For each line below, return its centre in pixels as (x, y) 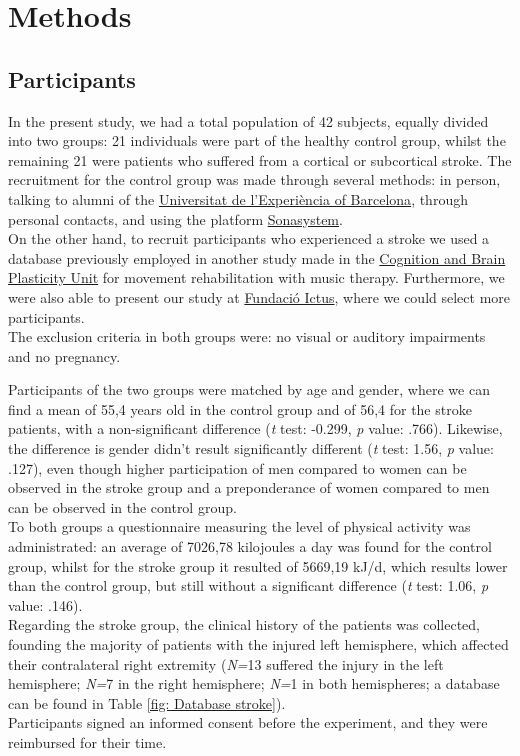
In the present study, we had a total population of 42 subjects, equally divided (248, 120)
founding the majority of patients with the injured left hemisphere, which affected (258, 644)
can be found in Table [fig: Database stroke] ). (147, 702)
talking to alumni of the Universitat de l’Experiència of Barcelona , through (238, 198)
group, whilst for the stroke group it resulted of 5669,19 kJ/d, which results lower (258, 565)
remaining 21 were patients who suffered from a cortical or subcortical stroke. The (260, 159)
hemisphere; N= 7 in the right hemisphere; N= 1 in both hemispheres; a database (254, 683)
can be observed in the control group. (122, 506)
